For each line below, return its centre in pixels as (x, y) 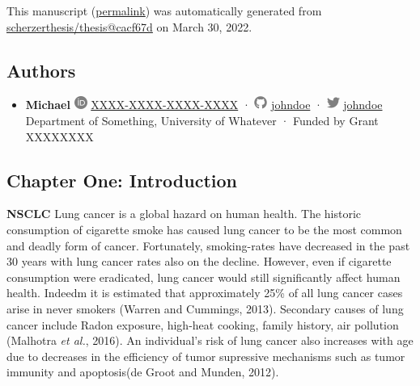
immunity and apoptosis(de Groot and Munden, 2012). (143, 372)
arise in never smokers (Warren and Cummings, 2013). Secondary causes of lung (205, 308)
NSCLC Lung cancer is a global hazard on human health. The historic (184, 214)
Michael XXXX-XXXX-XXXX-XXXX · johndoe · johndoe (204, 105)
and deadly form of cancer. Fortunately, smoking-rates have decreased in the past (208, 245)
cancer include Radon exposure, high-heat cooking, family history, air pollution (203, 324)
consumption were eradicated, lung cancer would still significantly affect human (204, 277)
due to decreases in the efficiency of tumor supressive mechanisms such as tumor (206, 356)
